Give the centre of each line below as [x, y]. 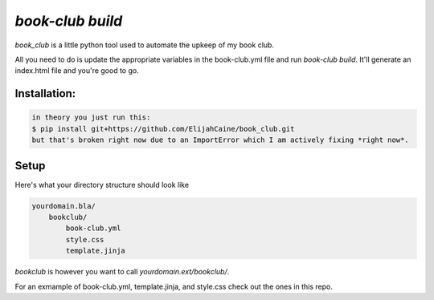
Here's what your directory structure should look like [102, 184]
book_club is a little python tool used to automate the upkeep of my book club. [145, 45]
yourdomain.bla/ [64, 206]
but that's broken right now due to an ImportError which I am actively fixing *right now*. [220, 140]
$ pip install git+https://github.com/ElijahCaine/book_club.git [163, 129]
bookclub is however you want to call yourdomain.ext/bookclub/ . [122, 272]
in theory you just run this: [91, 118]
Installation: [45, 93]
